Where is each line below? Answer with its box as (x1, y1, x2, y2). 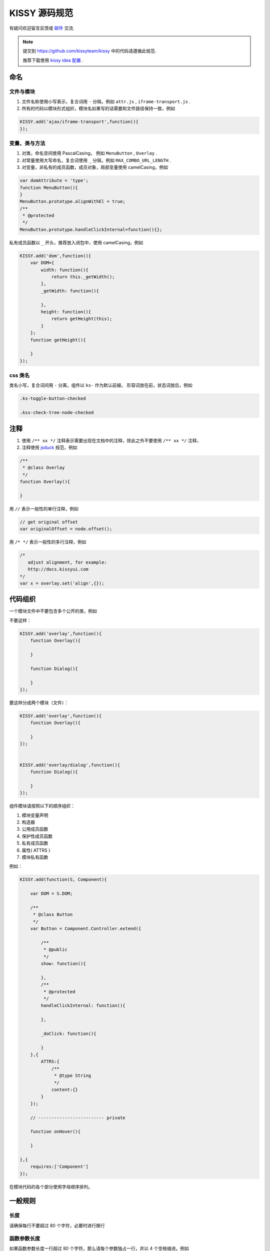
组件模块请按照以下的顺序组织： (9, 803, 75, 809)
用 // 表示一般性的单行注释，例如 (9, 506, 78, 512)
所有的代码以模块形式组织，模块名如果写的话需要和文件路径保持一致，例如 (21, 106, 175, 112)
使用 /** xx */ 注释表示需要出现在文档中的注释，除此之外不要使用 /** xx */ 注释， (21, 437, 201, 443)
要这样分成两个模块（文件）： (9, 700, 68, 706)
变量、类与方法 (9, 140, 45, 147)
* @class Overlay (22, 465, 65, 470)
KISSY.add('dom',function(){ (19, 253, 91, 259)
